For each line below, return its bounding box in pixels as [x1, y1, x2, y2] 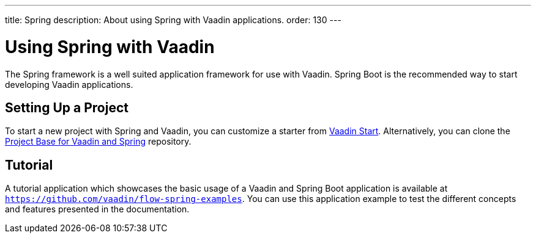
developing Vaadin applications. [5, 79, 133, 90]
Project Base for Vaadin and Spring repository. [5, 136, 192, 147]
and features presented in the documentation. [5, 204, 190, 215]
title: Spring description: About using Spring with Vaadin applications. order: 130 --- [5, 15, 341, 25]
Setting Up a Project [5, 99, 128, 115]
